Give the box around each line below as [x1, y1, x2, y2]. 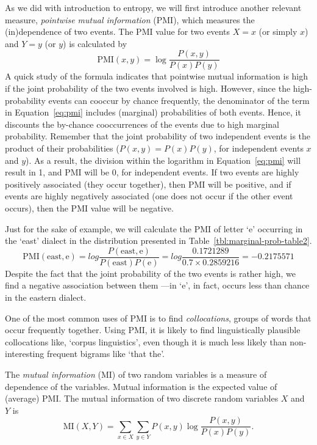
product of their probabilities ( [5, 142, 119, 154]
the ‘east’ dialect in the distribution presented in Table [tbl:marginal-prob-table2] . [5, 234, 312, 247]
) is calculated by [63, 37, 127, 50]
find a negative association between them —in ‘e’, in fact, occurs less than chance [5, 279, 310, 292]
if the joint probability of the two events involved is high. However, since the [5, 82, 291, 95]
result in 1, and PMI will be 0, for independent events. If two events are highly [5, 166, 299, 178]
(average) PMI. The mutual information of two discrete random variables [5, 392, 279, 405]
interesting [5, 347, 45, 360]
